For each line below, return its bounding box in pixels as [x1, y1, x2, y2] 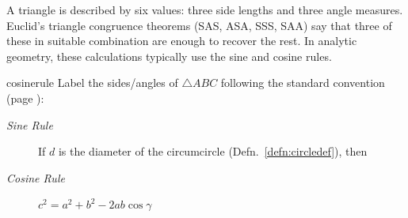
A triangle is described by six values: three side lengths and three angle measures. [6, 2, 403, 17]
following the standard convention [220, 74, 385, 91]
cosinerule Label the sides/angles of [6, 74, 178, 91]
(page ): [6, 89, 44, 106]
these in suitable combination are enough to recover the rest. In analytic [6, 32, 357, 49]
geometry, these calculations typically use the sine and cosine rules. [6, 47, 332, 64]
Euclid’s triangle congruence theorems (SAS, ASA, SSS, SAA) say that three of [6, 17, 392, 33]
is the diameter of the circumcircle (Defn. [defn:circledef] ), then [58, 143, 368, 160]
